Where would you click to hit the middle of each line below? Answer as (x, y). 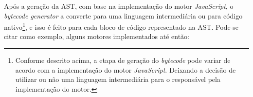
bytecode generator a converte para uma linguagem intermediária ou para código (123, 15)
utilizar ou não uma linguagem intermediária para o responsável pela (118, 79)
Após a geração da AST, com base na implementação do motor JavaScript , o (119, 6)
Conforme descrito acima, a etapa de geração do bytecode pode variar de (123, 60)
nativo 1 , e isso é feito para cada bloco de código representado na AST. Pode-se (121, 26)
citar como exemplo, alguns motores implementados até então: (97, 36)
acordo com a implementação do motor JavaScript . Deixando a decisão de (126, 69)
